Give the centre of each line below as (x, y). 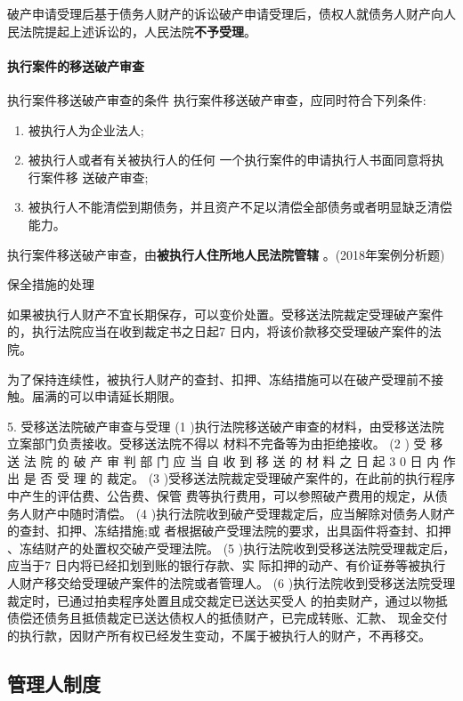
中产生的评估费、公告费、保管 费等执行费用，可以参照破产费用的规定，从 (221, 496)
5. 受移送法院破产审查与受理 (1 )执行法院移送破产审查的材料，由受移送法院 (226, 426)
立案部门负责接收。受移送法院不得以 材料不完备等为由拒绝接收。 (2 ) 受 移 (225, 443)
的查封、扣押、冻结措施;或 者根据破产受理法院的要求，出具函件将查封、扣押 (229, 531)
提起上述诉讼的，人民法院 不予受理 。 (150, 31)
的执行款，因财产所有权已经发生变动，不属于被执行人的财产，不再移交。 (219, 635)
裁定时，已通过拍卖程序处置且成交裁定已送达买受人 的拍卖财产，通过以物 (221, 600)
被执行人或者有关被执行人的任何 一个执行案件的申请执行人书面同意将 (230, 160)
